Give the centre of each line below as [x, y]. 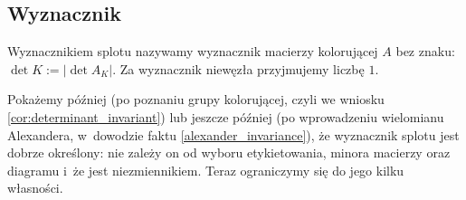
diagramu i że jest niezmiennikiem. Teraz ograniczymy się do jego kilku [206, 170]
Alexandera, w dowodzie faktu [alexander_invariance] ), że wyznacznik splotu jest [233, 134]
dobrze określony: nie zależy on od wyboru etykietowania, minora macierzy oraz [229, 152]
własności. [35, 188]
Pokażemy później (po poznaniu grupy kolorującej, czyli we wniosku [196, 99]
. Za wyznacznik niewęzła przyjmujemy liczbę [238, 68]
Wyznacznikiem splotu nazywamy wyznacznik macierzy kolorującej [193, 51]
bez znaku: [425, 51]
